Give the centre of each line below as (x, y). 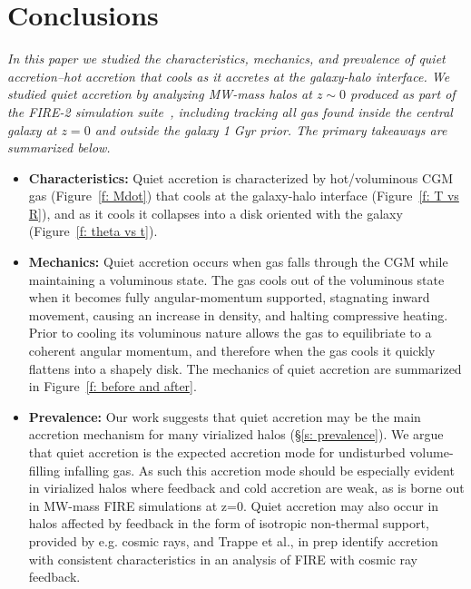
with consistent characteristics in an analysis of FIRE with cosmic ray (223, 559)
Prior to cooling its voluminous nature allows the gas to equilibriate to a (230, 333)
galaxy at (32, 129)
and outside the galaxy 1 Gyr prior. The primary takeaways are (271, 129)
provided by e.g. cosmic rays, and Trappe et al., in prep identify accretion (233, 540)
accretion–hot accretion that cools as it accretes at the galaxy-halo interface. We (229, 76)
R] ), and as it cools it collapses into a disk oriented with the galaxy (216, 213)
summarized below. (59, 147)
